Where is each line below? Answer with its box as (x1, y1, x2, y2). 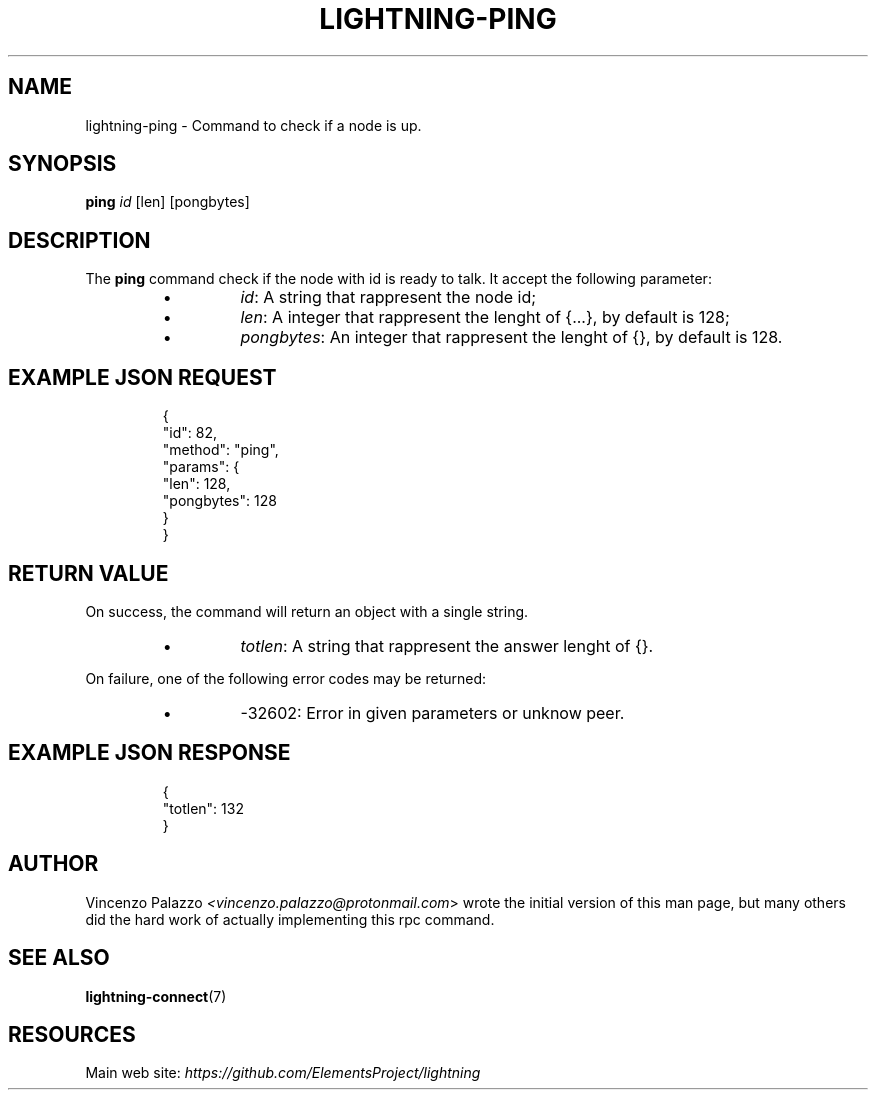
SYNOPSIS (8, 151, 117, 177)
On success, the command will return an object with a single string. (85, 602, 529, 620)
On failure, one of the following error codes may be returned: (85, 669, 487, 687)
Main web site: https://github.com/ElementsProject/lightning (85, 1064, 481, 1082)
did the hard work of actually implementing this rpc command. (85, 910, 495, 928)
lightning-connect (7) (85, 987, 227, 1005)
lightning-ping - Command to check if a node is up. (85, 116, 422, 134)
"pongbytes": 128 (162, 492, 277, 510)
